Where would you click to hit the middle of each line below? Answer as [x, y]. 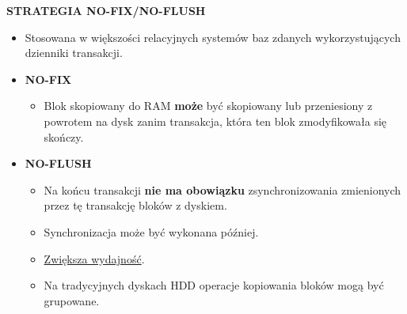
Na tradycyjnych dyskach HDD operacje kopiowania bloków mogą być [214, 285]
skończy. [64, 136]
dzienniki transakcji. [74, 53]
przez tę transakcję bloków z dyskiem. [135, 205]
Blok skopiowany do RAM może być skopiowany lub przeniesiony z [208, 106]
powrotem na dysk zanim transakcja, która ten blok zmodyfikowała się [215, 121]
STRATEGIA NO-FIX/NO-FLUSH [106, 10]
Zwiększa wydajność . [94, 258]
